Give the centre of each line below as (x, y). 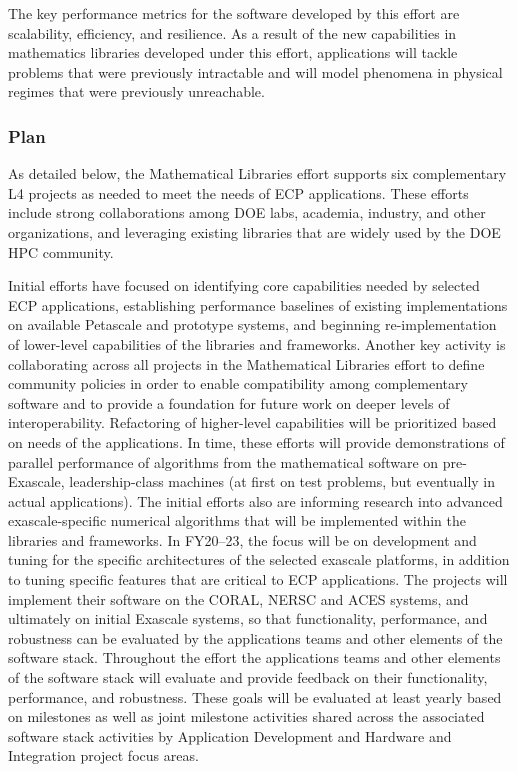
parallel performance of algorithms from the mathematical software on (223, 461)
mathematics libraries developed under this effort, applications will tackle (233, 52)
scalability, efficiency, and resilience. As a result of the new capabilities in (232, 32)
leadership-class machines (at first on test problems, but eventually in (282, 481)
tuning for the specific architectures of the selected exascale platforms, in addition (259, 559)
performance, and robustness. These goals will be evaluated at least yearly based (255, 696)
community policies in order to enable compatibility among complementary (238, 383)
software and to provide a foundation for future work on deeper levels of (229, 402)
